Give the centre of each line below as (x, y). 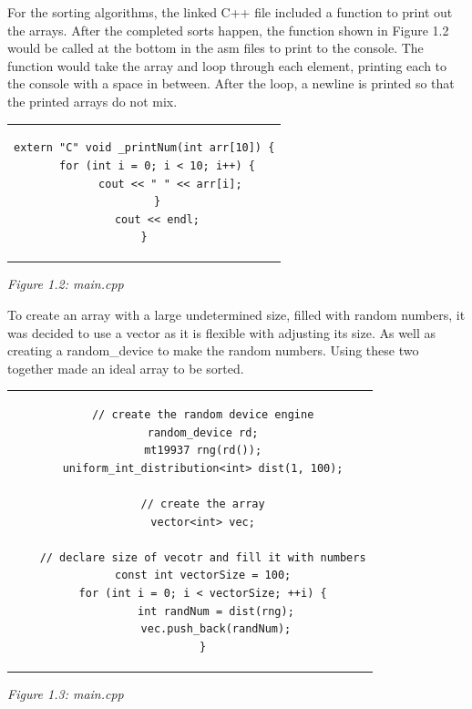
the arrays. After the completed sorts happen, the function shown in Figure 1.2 (228, 30)
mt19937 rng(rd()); (203, 451)
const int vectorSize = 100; (203, 575)
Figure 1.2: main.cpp (66, 284)
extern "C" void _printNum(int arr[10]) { (144, 148)
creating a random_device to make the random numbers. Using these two (213, 350)
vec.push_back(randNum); (216, 629)
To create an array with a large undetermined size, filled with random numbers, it (236, 314)
